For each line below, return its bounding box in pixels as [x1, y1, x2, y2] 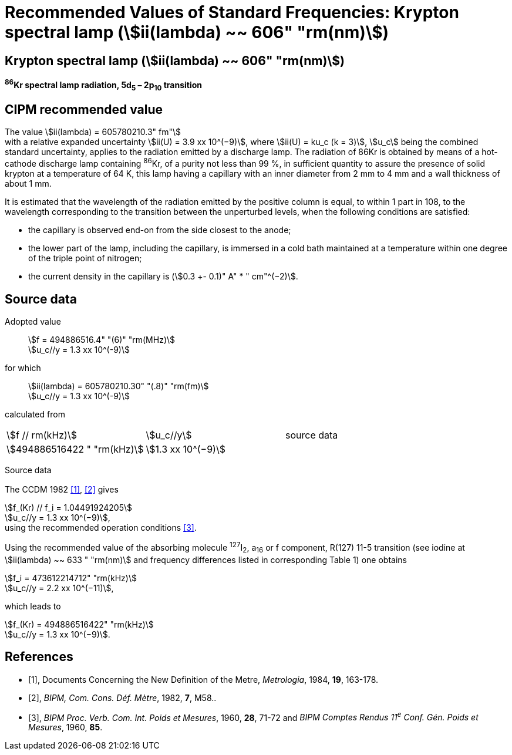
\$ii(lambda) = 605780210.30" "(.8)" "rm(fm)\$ [28, 380, 209, 391]
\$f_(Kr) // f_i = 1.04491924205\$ [5, 503, 133, 513]
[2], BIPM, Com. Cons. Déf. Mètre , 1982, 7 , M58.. [28, 692, 217, 703]
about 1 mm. [5, 178, 52, 189]
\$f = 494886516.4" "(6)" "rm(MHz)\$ [28, 334, 176, 345]
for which [5, 362, 41, 373]
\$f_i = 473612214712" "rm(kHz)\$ [5, 572, 137, 583]
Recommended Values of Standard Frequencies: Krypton [5, 2, 459, 22]
